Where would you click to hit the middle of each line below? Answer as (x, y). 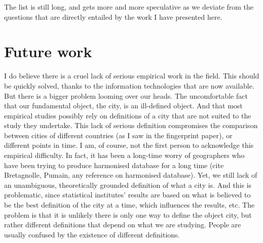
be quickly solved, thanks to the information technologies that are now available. (129, 85)
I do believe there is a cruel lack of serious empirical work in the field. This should (132, 76)
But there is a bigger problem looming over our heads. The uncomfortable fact (126, 95)
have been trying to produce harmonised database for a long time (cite (114, 165)
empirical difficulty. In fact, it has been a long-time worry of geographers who (124, 155)
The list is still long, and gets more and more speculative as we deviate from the (129, 7)
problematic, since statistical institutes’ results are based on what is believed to (127, 195)
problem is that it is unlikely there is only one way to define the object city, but (128, 214)
